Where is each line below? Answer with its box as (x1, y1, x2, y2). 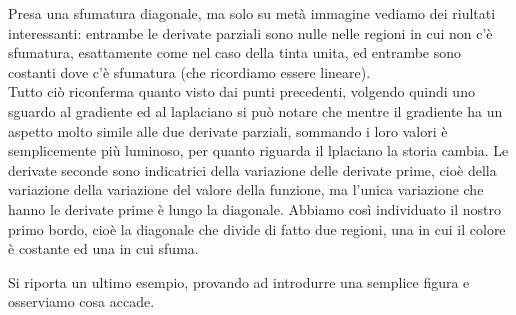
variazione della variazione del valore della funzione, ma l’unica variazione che (8, 179, 484, 200)
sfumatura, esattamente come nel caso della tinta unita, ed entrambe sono (8, 42, 462, 63)
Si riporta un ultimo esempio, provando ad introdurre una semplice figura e (8, 271, 470, 292)
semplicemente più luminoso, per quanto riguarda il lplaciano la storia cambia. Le (8, 140, 509, 161)
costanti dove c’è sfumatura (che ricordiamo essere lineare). (8, 61, 371, 82)
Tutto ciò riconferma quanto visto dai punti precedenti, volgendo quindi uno (8, 81, 475, 102)
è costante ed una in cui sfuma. (8, 238, 199, 259)
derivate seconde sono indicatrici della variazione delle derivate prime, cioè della (8, 159, 497, 180)
